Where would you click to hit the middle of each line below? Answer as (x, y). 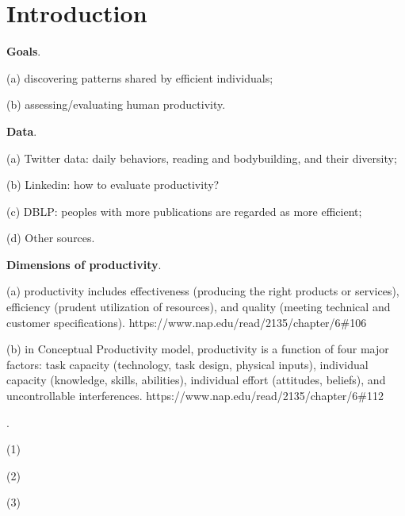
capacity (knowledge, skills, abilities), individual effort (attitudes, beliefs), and (196, 380)
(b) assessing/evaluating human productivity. (116, 104)
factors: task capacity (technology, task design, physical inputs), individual (187, 364)
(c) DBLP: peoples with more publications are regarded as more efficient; (184, 211)
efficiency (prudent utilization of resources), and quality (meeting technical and (199, 307)
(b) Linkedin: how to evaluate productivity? (113, 185)
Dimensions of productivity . (84, 264)
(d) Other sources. (51, 238)
